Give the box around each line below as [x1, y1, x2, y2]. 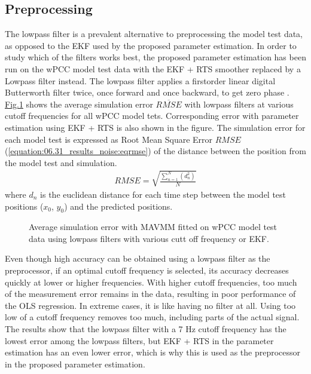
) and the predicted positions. [64, 200, 173, 212]
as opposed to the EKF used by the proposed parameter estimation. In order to [5, 39, 297, 51]
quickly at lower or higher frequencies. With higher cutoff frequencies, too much [5, 275, 297, 288]
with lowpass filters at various [184, 97, 294, 110]
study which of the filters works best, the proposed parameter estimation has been [5, 51, 306, 63]
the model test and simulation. [5, 156, 117, 168]
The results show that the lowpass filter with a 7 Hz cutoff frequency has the [5, 323, 286, 335]
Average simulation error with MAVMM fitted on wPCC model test [29, 220, 278, 233]
